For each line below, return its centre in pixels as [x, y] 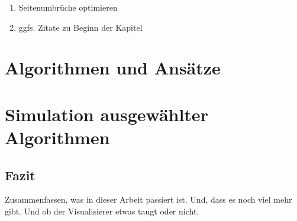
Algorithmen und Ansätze [113, 68]
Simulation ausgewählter [106, 114]
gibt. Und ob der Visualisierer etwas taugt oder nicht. [102, 211]
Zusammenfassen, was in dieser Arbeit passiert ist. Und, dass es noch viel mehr [148, 199]
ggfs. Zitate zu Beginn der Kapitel [80, 27]
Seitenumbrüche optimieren [68, 7]
